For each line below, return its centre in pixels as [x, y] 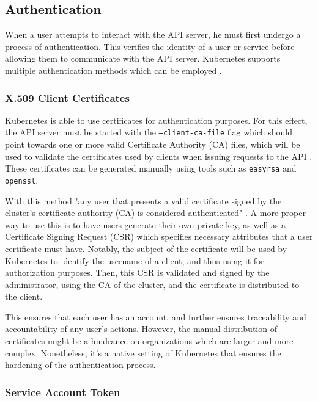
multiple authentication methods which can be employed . [113, 70]
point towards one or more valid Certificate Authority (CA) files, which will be [153, 144]
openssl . [22, 180]
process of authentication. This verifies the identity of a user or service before [150, 46]
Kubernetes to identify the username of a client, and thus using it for [135, 260]
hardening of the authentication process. [80, 365]
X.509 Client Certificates [67, 97]
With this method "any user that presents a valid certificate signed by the [143, 200]
